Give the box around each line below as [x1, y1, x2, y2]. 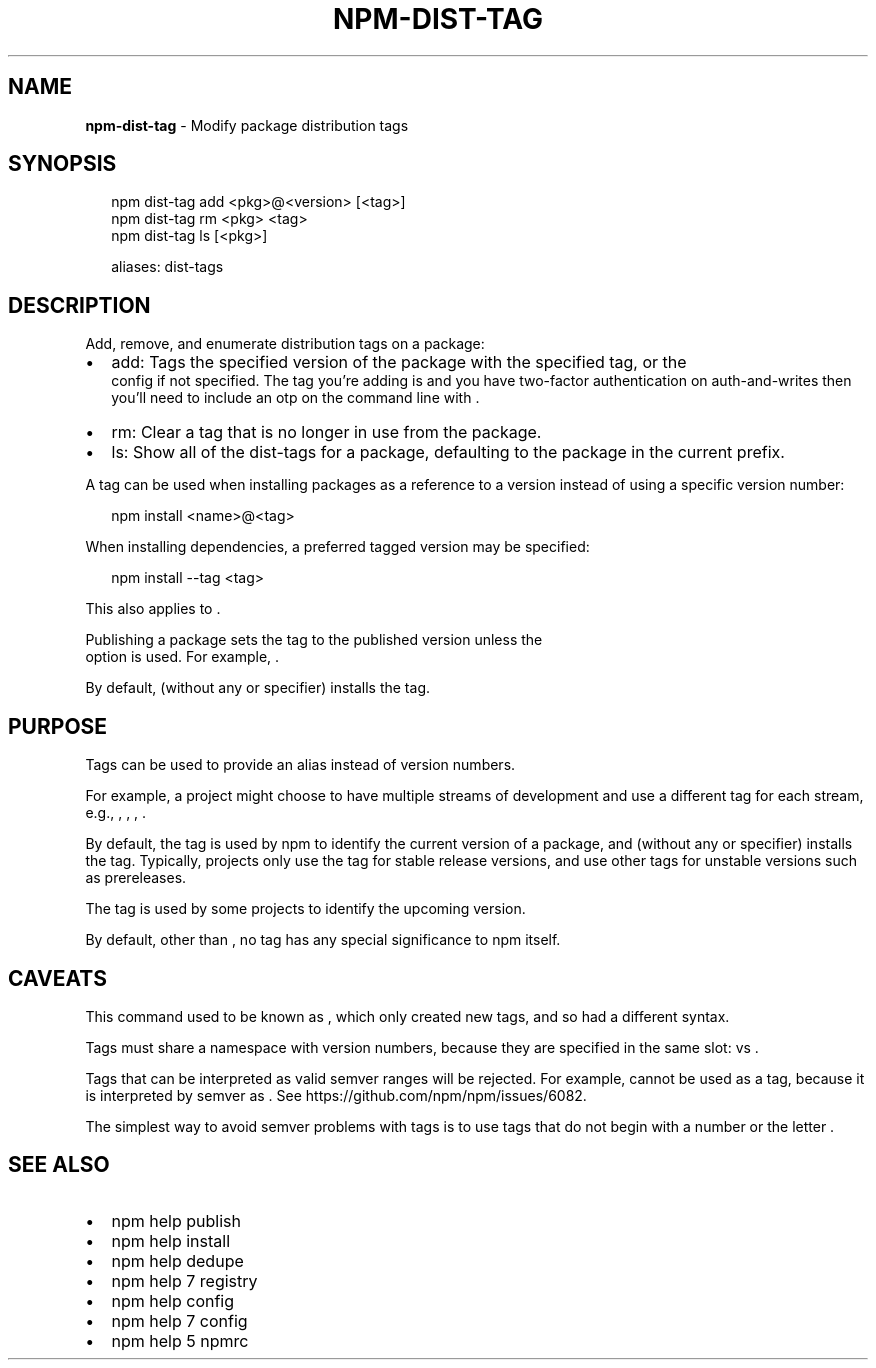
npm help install [111, 1230, 231, 1251]
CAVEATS [8, 965, 107, 991]
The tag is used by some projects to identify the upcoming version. [85, 900, 526, 918]
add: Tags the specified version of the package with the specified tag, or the [111, 352, 687, 373]
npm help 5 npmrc [111, 1330, 249, 1351]
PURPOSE [8, 713, 108, 739]
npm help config [111, 1290, 235, 1311]
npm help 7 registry [111, 1270, 258, 1291]
